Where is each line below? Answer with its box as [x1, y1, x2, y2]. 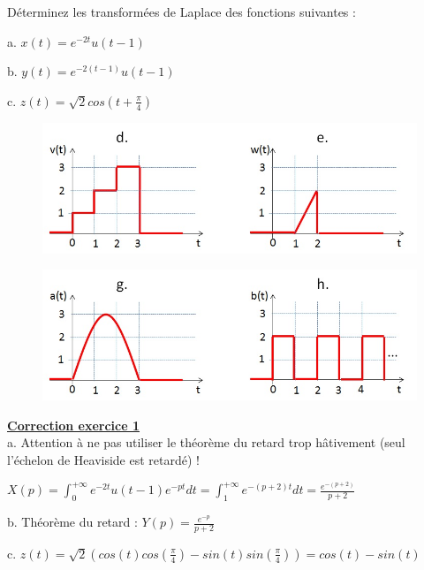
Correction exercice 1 [7, 415, 140, 434]
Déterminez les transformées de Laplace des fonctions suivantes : [7, 3, 356, 20]
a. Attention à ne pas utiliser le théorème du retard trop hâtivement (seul [7, 433, 405, 452]
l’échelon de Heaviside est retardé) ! [7, 450, 200, 468]
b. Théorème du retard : [7, 513, 138, 531]
